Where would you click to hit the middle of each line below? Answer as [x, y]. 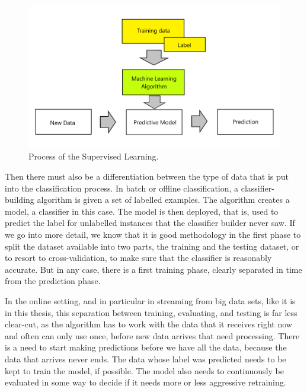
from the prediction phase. [53, 281]
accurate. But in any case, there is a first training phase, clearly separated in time [153, 269]
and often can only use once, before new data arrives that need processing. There [152, 335]
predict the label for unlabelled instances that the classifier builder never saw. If [150, 223]
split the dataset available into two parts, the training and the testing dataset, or [152, 246]
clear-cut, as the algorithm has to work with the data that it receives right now [148, 324]
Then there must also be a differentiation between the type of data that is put [147, 176]
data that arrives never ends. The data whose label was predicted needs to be [145, 358]
